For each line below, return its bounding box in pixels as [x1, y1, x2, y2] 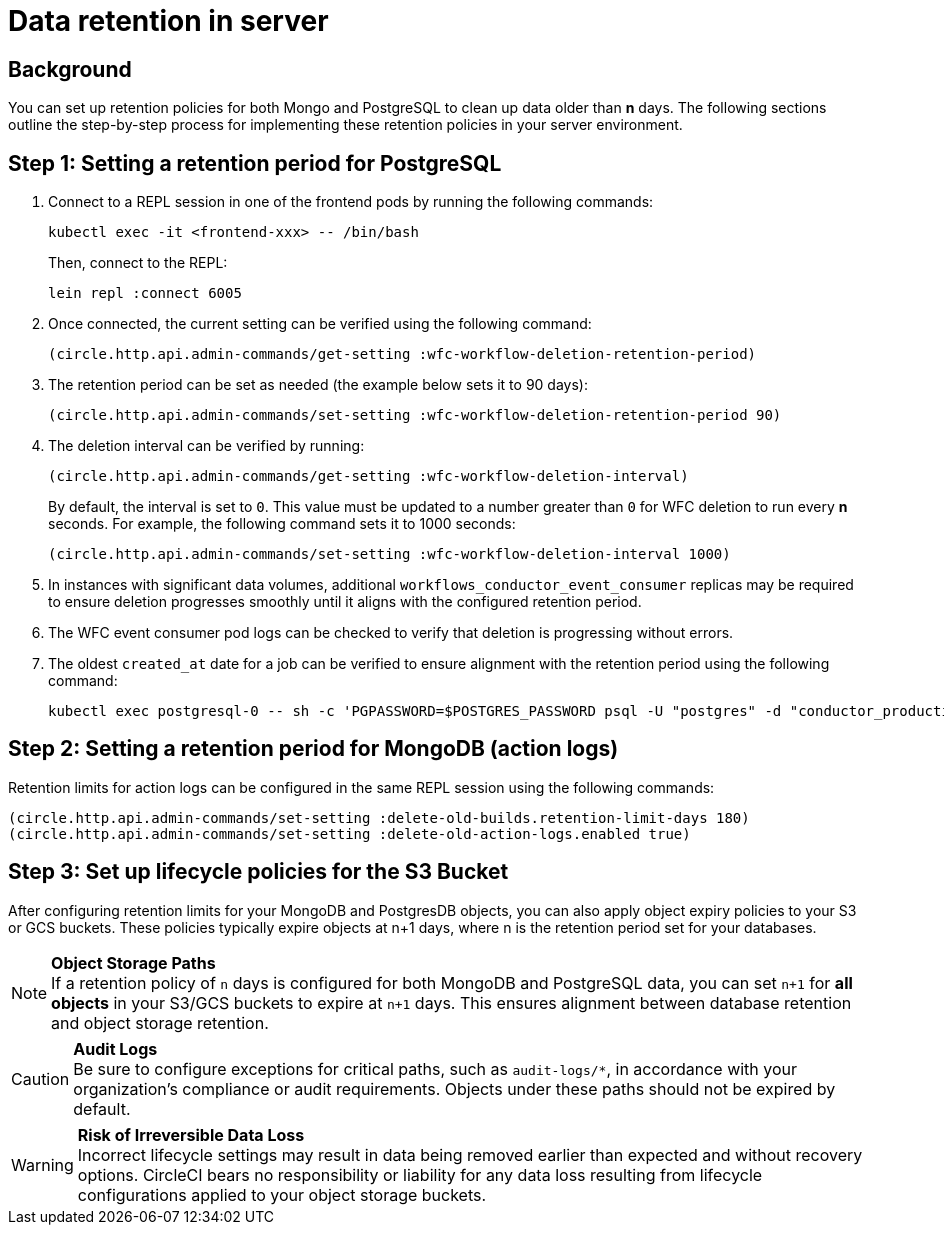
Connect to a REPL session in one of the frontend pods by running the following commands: [48, 193, 654, 211]
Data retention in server [8, 4, 329, 38]
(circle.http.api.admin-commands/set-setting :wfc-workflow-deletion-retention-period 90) [48, 407, 782, 424]
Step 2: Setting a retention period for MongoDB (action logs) [8, 736, 619, 762]
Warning [11, 1154, 74, 1175]
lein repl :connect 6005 [48, 285, 242, 302]
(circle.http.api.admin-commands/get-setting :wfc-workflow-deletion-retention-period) [48, 346, 757, 363]
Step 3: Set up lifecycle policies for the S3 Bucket [8, 859, 509, 885]
